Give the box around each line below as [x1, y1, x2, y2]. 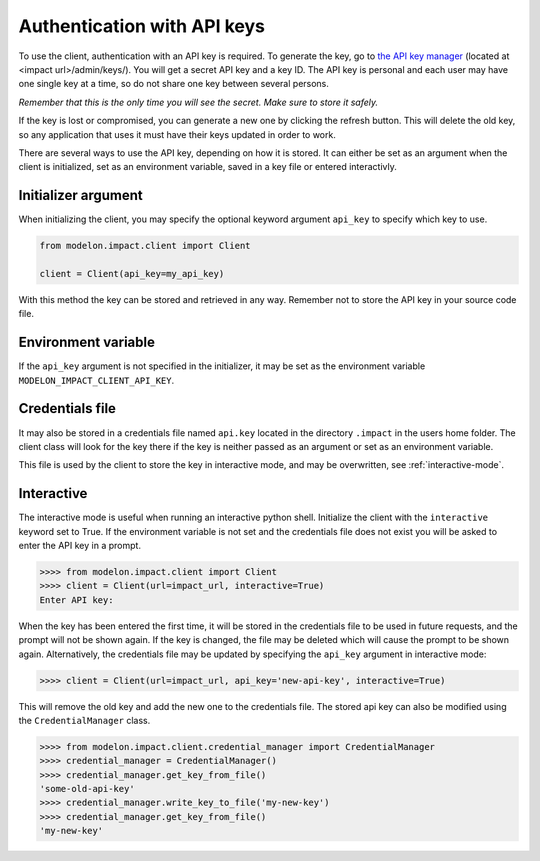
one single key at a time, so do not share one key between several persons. [18, 78, 330, 90]
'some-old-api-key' [39, 783, 135, 795]
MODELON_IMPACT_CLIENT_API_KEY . [18, 374, 175, 386]
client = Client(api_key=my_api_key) [39, 268, 225, 279]
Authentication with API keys [18, 15, 265, 37]
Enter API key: [39, 594, 114, 605]
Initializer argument [18, 187, 144, 204]
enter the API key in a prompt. [18, 540, 142, 551]
